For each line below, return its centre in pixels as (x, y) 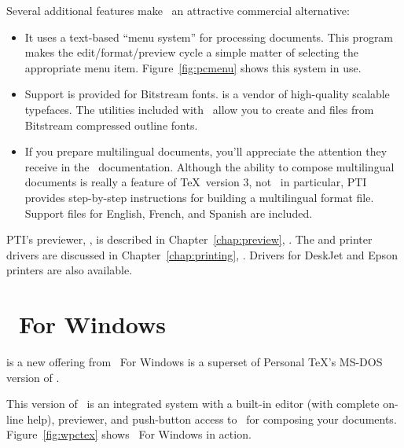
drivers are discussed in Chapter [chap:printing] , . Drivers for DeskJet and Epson (202, 254)
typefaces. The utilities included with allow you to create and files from (199, 109)
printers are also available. (70, 270)
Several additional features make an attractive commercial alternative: (178, 10)
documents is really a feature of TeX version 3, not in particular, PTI (196, 182)
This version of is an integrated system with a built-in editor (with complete (193, 404)
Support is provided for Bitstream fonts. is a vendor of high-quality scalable (207, 94)
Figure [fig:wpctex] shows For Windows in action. (129, 434)
